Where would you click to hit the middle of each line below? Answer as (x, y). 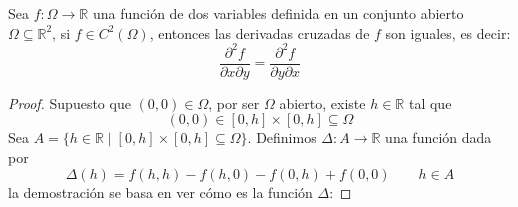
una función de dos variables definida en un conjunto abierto (278, 13)
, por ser (234, 102)
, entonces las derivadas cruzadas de (259, 32)
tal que (430, 102)
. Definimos (282, 137)
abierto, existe (322, 102)
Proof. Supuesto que (69, 102)
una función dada (438, 137)
